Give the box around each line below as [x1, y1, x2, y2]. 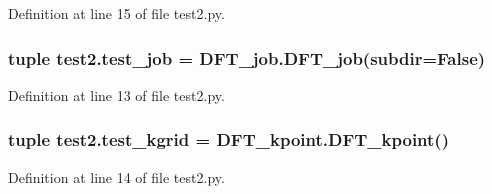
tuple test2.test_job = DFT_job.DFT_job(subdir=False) [8, 45, 486, 70]
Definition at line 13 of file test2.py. [8, 84, 225, 105]
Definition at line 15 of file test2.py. [8, 3, 225, 23]
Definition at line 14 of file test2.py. [8, 166, 225, 187]
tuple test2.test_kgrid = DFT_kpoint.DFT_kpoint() [8, 127, 449, 152]
